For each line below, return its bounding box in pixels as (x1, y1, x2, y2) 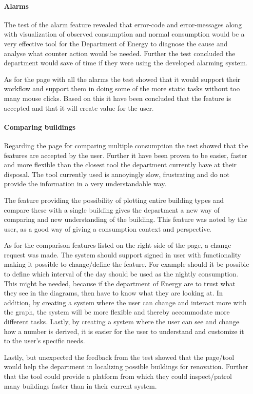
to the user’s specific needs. (4, 335, 85, 346)
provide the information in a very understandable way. (4, 178, 167, 189)
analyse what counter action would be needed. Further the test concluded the (4, 48, 235, 58)
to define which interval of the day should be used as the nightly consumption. (4, 269, 238, 279)
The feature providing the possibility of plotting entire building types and (4, 195, 224, 205)
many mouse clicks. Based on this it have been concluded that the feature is (4, 93, 231, 103)
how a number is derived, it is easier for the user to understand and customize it (4, 326, 244, 336)
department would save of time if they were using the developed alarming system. (4, 58, 248, 68)
